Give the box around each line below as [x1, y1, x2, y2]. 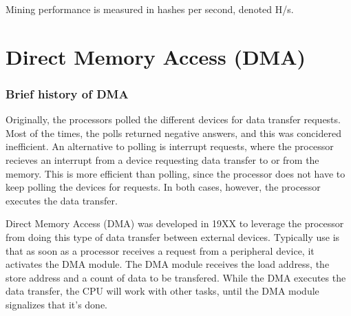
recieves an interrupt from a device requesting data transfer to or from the [6, 152, 319, 167]
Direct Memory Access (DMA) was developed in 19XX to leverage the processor [6, 216, 344, 231]
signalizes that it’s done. [6, 297, 108, 311]
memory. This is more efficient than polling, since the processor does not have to [6, 166, 345, 180]
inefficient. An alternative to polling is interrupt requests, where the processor [6, 139, 334, 154]
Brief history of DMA [6, 85, 129, 102]
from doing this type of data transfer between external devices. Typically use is [6, 229, 340, 244]
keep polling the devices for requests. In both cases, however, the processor [6, 180, 321, 194]
